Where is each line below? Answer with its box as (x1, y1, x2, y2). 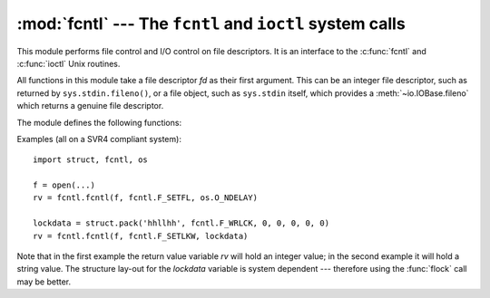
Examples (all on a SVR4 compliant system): (16, 133, 181, 144)
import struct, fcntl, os (33, 155, 149, 165)
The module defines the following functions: (16, 117, 181, 128)
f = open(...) (33, 180, 95, 190)
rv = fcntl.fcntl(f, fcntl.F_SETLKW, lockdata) (33, 231, 249, 241)
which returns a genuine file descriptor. (16, 101, 164, 111)
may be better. (16, 276, 72, 287)
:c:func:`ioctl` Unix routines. (16, 58, 121, 69)
